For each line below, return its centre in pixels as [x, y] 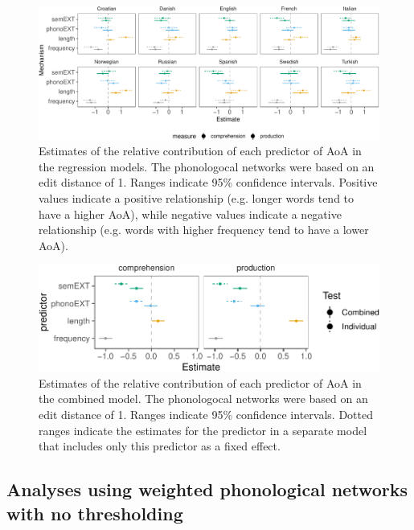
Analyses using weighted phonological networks [207, 489]
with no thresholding [95, 513]
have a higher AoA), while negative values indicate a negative [190, 214]
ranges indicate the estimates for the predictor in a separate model [203, 430]
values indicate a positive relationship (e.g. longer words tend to [197, 198]
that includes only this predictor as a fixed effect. [160, 446]
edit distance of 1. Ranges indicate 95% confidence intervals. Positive [208, 182]
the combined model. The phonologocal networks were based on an [203, 399]
